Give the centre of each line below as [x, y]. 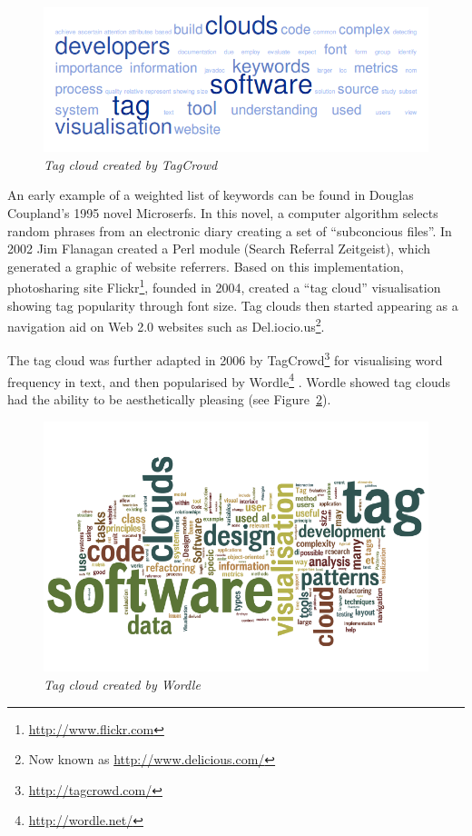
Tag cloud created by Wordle [122, 685]
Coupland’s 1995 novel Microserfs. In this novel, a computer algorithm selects [223, 212]
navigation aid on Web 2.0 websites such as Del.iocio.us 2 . [166, 325]
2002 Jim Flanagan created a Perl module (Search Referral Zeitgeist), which [219, 249]
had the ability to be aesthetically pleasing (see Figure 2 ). [169, 398]
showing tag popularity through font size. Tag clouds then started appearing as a [233, 305]
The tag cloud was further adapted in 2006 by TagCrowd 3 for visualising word [225, 359]
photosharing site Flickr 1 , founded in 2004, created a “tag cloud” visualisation [224, 286]
